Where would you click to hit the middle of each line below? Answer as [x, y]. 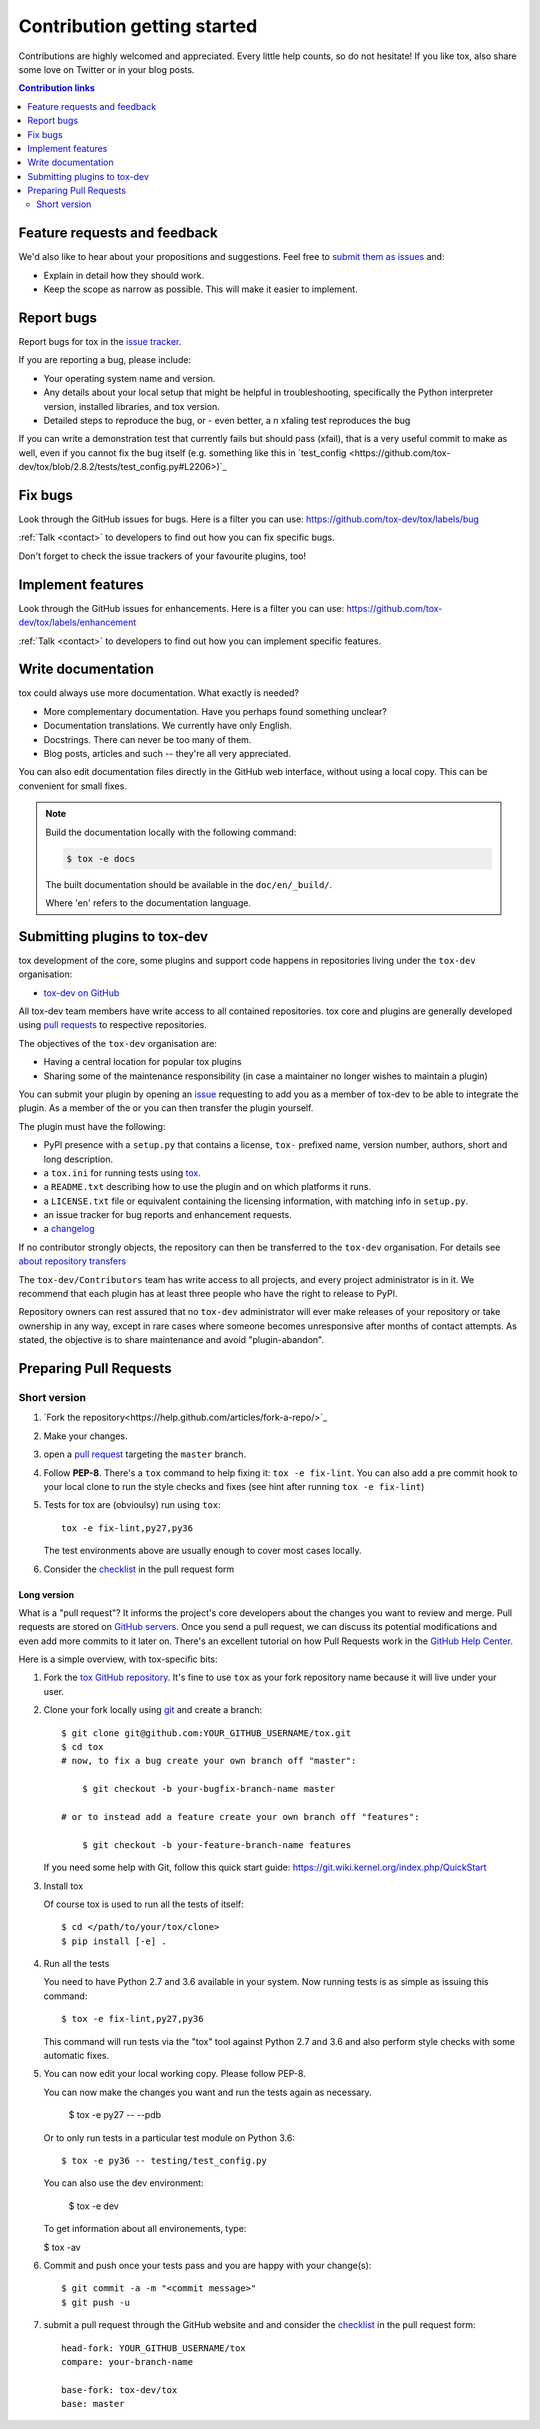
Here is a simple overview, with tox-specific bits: [118, 1659]
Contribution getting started [138, 26]
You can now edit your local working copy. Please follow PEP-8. [175, 2074]
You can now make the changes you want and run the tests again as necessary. [207, 2092]
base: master [93, 2404]
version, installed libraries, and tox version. [131, 406]
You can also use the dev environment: [123, 2183]
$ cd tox [82, 1747]
